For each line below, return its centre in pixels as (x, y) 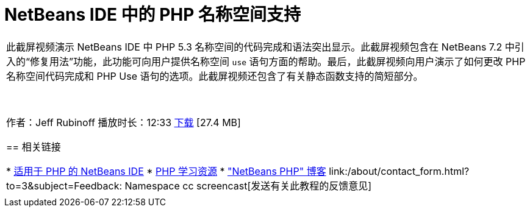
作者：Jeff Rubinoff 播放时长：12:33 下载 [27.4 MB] (124, 122)
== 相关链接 (34, 147)
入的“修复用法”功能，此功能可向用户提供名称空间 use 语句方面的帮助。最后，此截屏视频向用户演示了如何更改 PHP (266, 61)
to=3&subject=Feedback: (64, 185)
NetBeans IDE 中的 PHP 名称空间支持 (153, 15)
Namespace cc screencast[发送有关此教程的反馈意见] (248, 185)
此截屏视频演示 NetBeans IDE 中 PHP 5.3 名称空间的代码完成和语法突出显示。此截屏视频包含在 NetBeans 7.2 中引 (265, 47)
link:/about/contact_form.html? (399, 171)
